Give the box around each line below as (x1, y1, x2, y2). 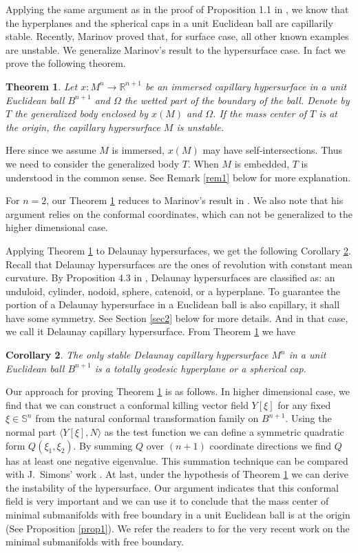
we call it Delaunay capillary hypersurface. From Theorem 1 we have (6, 324, 296, 339)
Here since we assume (6, 143, 96, 157)
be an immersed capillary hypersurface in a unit (145, 79, 347, 93)
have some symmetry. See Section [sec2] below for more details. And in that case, (6, 310, 348, 325)
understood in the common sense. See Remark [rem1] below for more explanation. (6, 170, 351, 184)
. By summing (73, 438, 133, 452)
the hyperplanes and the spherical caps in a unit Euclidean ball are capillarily (6, 15, 333, 30)
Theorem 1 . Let (6, 79, 78, 93)
